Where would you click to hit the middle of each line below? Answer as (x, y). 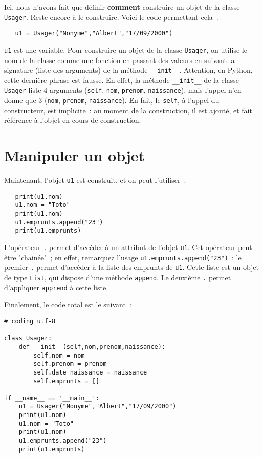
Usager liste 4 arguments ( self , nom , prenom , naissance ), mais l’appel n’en (123, 90)
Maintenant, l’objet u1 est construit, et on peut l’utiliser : (95, 180)
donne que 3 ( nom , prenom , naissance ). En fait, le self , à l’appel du (112, 100)
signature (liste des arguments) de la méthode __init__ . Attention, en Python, (128, 70)
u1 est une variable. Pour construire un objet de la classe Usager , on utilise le (126, 49)
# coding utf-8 (30, 321)
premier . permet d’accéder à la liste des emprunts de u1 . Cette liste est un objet (132, 267)
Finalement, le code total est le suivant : (68, 305)
